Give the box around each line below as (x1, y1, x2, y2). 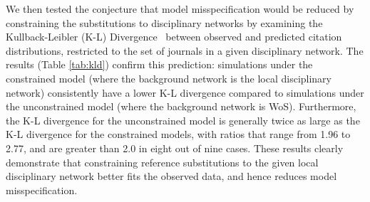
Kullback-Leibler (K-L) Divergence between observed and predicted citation (6, 29, 342, 44)
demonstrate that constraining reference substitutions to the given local (6, 154, 319, 169)
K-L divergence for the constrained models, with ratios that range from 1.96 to (6, 127, 351, 142)
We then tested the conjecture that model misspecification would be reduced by (6, 1, 354, 16)
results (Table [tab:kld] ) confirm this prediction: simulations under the (6, 57, 313, 72)
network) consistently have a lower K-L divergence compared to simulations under (6, 85, 364, 100)
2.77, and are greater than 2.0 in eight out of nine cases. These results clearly (6, 140, 344, 155)
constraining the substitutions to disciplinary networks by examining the (6, 15, 323, 30)
